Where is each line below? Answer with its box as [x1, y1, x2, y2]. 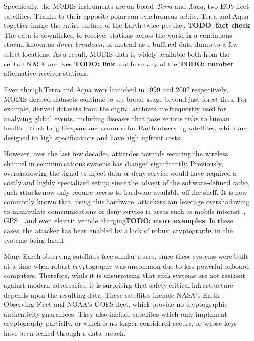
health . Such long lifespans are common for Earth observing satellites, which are [4, 123, 248, 133]
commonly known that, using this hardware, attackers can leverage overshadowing [4, 196, 250, 207]
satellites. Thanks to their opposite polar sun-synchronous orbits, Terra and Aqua [4, 10, 249, 21]
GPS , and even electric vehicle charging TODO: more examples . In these [4, 215, 233, 226]
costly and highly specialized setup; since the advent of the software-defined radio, [4, 177, 250, 188]
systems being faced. [4, 234, 65, 245]
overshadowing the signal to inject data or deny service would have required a [4, 168, 237, 178]
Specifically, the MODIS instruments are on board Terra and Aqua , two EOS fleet [4, 1, 249, 11]
